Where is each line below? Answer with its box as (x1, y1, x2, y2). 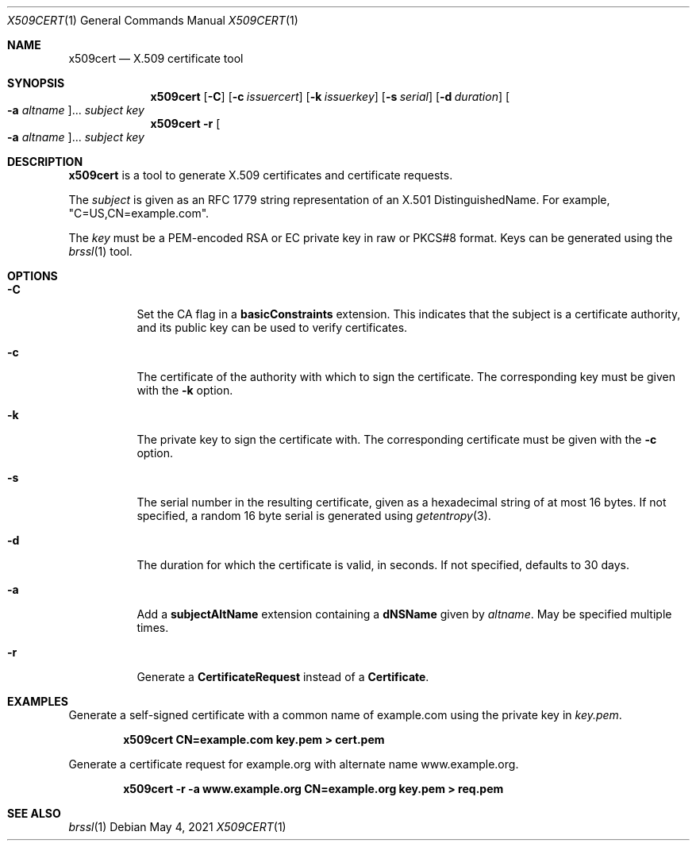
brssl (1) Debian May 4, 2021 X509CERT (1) (68, 820, 286, 834)
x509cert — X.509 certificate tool (68, 52, 244, 65)
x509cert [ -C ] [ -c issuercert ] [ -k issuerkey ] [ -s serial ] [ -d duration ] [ (150, 90, 510, 103)
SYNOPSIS (7, 76, 65, 90)
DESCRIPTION (7, 155, 83, 168)
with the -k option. (137, 383, 233, 397)
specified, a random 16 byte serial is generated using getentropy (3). (137, 509, 491, 522)
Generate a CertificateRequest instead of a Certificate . (137, 670, 429, 683)
